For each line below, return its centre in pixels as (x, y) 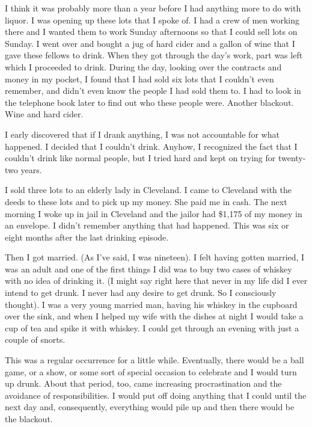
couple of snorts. (35, 339)
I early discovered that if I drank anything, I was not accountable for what (142, 134)
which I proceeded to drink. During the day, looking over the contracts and (143, 66)
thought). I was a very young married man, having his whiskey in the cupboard (151, 304)
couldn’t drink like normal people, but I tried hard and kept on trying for (140, 158)
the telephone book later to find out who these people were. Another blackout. (149, 102)
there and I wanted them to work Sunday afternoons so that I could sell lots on (151, 32)
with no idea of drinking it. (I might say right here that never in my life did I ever (156, 281)
